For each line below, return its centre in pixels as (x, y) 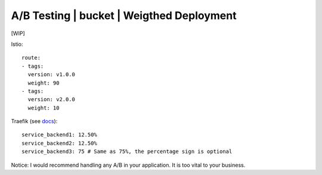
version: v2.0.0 (52, 99)
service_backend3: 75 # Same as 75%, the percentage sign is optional (127, 151)
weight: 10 (44, 108)
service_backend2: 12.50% (60, 143)
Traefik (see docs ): (34, 121)
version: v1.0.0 (52, 75)
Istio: (17, 44)
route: (31, 58)
